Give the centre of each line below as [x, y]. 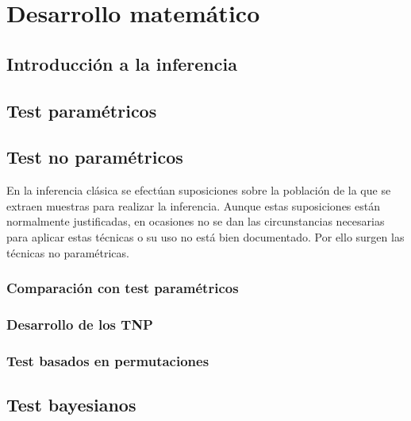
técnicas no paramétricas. [68, 252]
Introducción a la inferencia [122, 63]
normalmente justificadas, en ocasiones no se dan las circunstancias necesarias [196, 221]
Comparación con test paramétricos [123, 288]
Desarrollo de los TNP [80, 324]
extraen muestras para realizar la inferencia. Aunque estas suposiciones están [193, 205]
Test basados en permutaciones [108, 360]
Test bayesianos [71, 405]
